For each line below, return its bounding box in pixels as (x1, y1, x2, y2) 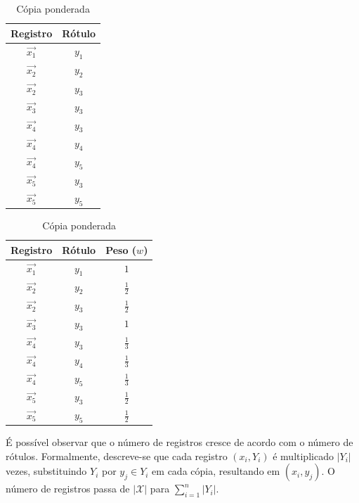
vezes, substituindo (6, 464, 87, 478)
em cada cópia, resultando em (152, 464, 280, 478)
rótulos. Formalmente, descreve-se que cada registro (6, 448, 228, 463)
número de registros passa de (6, 481, 130, 496)
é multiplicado (273, 448, 334, 463)
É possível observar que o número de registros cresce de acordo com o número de (6, 435, 353, 450)
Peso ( (105, 242, 137, 257)
